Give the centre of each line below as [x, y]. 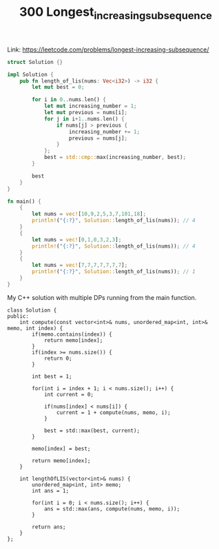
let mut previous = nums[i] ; [86, 113]
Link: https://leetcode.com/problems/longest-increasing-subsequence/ [108, 50]
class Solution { [32, 310]
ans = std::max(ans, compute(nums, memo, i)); [112, 509]
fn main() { [24, 201]
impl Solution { [30, 74]
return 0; [58, 358]
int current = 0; [69, 394]
